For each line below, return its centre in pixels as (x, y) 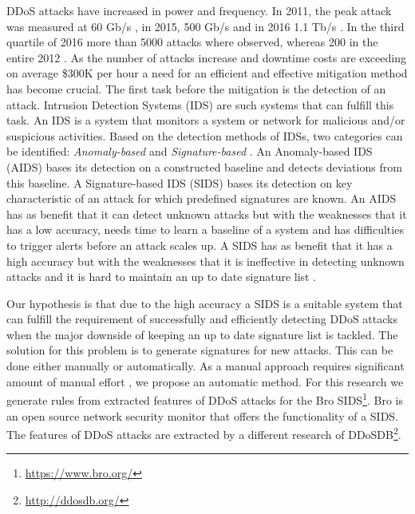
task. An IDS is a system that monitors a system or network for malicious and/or (206, 120)
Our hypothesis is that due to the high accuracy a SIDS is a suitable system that (205, 303)
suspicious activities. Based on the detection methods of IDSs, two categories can (205, 135)
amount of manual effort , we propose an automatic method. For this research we (205, 381)
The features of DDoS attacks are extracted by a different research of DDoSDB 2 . (204, 433)
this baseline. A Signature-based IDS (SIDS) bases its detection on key (180, 182)
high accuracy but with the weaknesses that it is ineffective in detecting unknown (206, 261)
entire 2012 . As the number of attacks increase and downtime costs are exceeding (206, 57)
